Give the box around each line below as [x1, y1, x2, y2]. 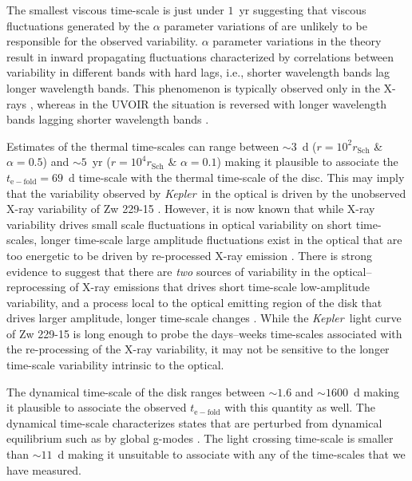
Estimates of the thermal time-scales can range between [6, 137, 279, 154]
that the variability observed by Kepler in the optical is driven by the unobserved [6, 184, 406, 201]
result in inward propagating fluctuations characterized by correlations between [6, 48, 394, 65]
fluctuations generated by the [6, 17, 150, 34]
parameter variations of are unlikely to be [164, 17, 367, 34]
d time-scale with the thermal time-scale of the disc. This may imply [69, 168, 405, 185]
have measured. [6, 461, 81, 478]
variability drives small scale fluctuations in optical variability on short [6, 215, 353, 232]
